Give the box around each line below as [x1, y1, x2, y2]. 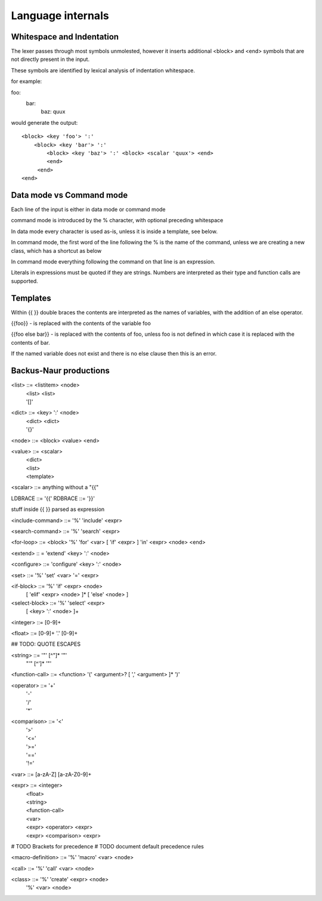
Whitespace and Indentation [11, 32, 119, 42]
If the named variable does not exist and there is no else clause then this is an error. [11, 350, 217, 357]
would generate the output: [11, 119, 78, 126]
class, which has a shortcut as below [11, 247, 102, 254]
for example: [11, 78, 42, 85]
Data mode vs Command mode [11, 190, 128, 200]
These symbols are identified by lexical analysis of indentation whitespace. [11, 66, 196, 74]
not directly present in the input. [11, 56, 89, 63]
